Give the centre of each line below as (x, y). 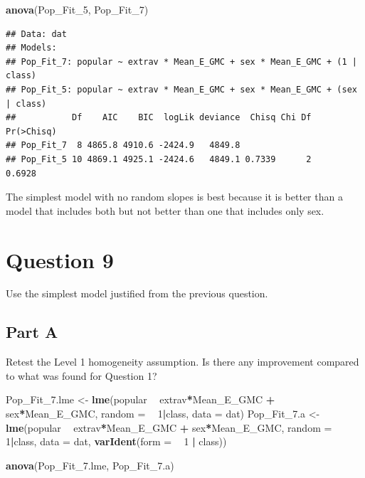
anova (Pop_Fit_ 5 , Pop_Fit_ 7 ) (77, 9)
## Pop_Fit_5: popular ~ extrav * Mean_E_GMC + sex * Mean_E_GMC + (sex (181, 89)
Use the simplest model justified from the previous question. (137, 293)
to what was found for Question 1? (81, 375)
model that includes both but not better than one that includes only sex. (165, 210)
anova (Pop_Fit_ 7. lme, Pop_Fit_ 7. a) (90, 465)
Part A (32, 332)
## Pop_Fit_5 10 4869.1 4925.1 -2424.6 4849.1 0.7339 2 (159, 159)
